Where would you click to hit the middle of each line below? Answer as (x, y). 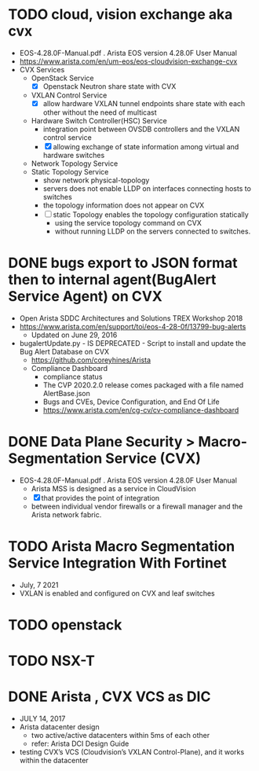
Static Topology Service (70, 172)
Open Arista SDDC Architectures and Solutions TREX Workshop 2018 (131, 318)
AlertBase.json (66, 393)
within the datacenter (54, 761)
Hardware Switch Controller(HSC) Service (99, 121)
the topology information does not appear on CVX (124, 205)
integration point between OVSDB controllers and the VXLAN (141, 129)
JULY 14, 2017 (42, 719)
